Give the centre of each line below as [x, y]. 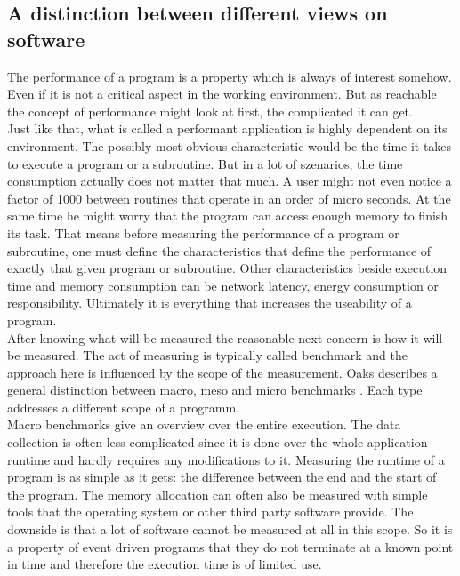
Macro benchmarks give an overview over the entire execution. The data [204, 424]
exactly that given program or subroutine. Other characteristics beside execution [227, 268]
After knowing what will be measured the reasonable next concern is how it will [225, 337]
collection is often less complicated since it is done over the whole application [218, 442]
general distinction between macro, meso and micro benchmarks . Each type [215, 390]
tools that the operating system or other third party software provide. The [210, 512]
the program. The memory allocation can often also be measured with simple [218, 494]
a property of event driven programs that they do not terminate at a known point [230, 546]
